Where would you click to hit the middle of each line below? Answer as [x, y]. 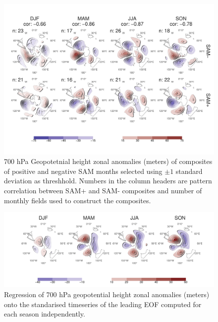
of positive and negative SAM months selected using [83, 171]
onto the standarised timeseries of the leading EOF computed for [103, 304]
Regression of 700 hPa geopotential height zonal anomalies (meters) [107, 294]
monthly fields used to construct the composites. [78, 200]
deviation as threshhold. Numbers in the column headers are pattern [108, 181]
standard [189, 171]
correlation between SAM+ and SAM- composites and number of [103, 191]
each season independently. [45, 314]
